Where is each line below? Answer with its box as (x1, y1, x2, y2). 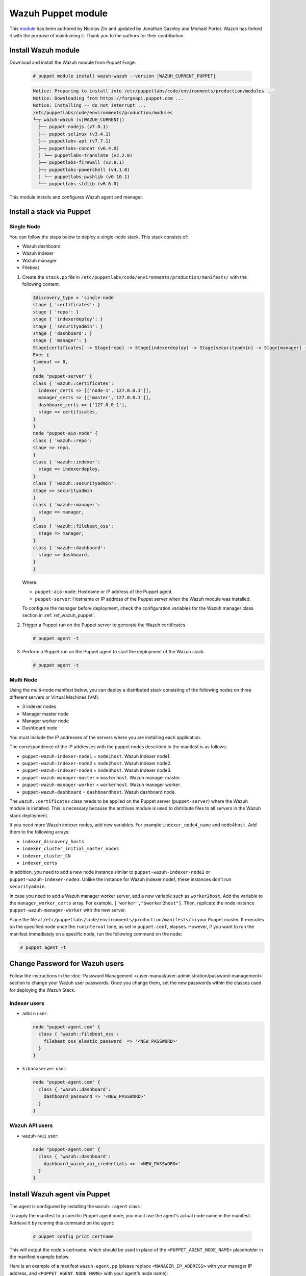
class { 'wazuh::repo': (33, 437, 93, 444)
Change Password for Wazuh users (9, 959, 124, 968)
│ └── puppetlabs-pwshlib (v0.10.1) (38, 174, 130, 180)
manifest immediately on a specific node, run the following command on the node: (9, 930, 183, 937)
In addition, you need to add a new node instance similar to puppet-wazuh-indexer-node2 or (9, 869, 211, 875)
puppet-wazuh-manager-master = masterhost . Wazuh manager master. (22, 774, 181, 780)
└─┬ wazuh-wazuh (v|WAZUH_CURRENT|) (33, 116, 125, 122)
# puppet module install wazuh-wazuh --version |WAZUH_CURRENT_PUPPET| (33, 73, 216, 79)
